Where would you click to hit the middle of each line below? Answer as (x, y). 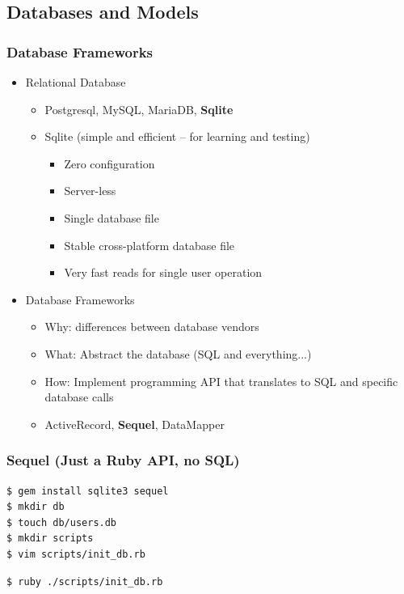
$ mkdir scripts (50, 539)
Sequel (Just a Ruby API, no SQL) (123, 460)
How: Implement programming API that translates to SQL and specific (221, 381)
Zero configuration (109, 163)
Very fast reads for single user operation (163, 272)
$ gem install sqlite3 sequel (88, 491)
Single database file (112, 217)
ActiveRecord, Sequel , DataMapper (135, 424)
